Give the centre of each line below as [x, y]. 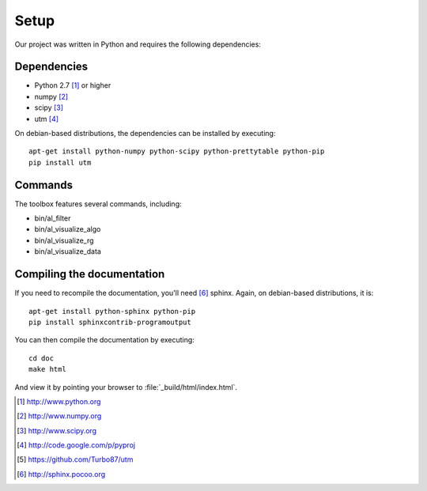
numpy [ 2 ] [51, 96]
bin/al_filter [53, 218]
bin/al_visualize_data [68, 251]
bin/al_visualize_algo [68, 229]
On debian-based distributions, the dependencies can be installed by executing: [145, 134]
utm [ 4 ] [47, 119]
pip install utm [60, 162]
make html [47, 369]
